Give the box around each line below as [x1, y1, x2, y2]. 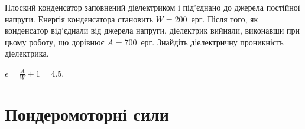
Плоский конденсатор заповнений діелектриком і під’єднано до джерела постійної [5, 1, 300, 13]
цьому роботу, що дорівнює [5, 35, 105, 48]
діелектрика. [5, 47, 49, 59]
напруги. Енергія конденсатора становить [5, 12, 153, 25]
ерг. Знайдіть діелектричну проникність [141, 35, 284, 48]
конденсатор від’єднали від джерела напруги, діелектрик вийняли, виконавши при [5, 24, 300, 37]
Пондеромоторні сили [5, 101, 169, 125]
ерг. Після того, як [191, 12, 258, 25]
